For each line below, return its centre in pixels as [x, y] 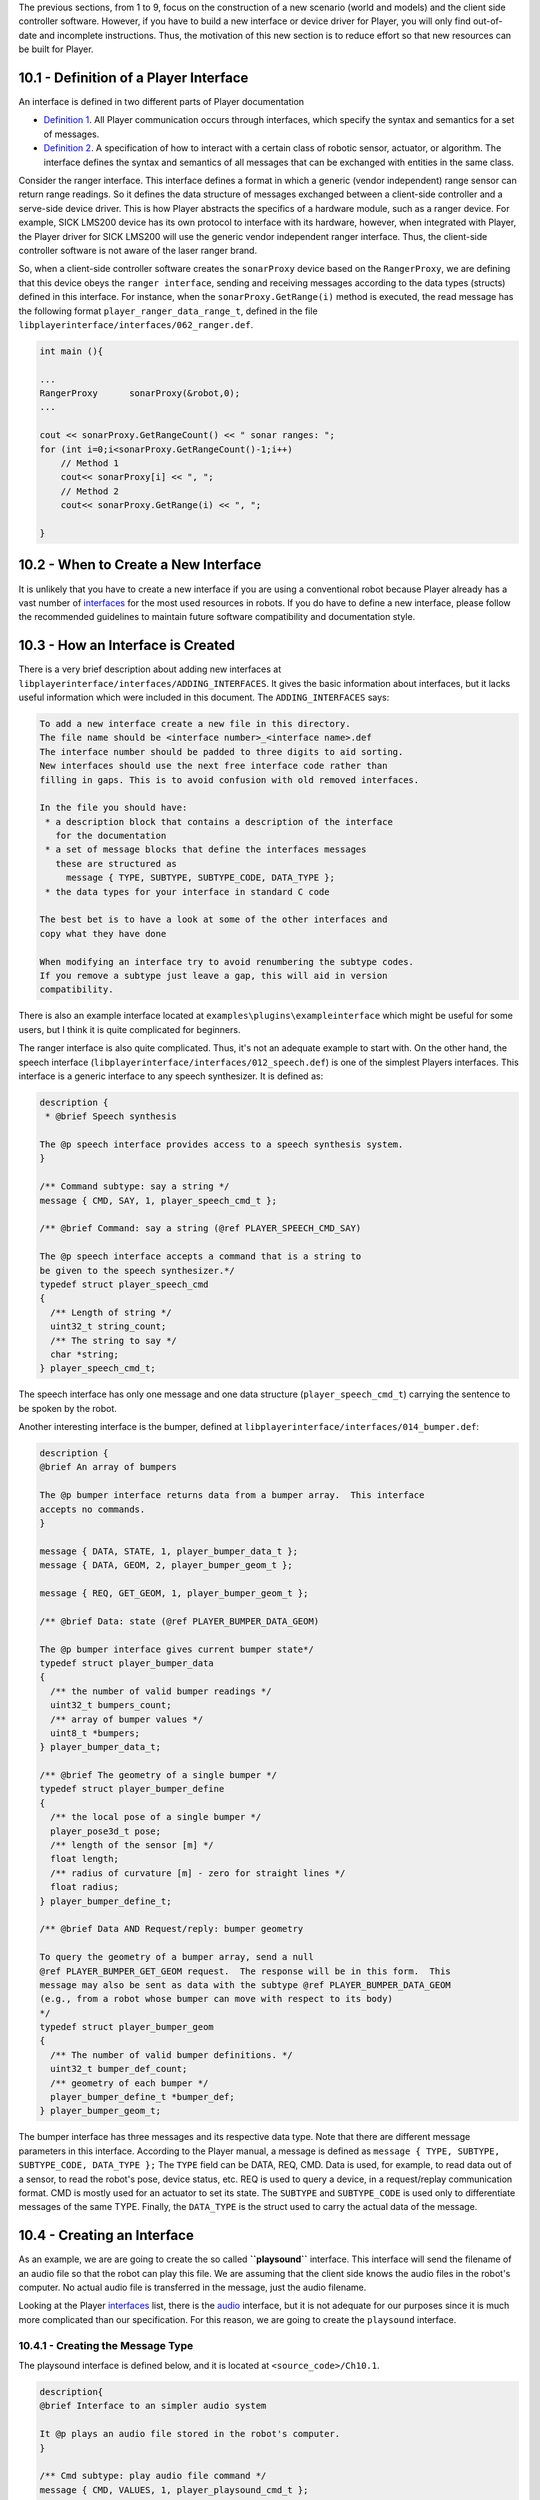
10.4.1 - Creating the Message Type [106, 2345]
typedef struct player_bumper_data [126, 1663]
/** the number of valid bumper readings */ [161, 1691]
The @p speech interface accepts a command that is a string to [200, 1256]
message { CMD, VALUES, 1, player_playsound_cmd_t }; [174, 2489]
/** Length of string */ [111, 1312]
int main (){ [71, 351]
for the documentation [111, 836]
